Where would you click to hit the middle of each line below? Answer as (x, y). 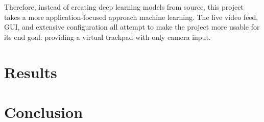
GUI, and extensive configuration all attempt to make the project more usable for (132, 27)
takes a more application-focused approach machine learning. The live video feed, (131, 17)
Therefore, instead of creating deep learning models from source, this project (124, 7)
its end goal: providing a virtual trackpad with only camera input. (107, 36)
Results (31, 72)
